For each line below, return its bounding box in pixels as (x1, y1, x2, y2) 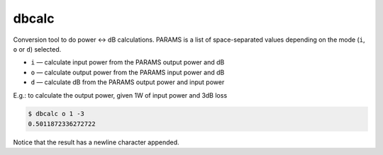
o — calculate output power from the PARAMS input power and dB (30, 68, 225, 76)
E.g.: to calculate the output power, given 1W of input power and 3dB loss (13, 91, 228, 99)
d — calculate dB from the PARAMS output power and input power (30, 78, 225, 86)
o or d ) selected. (13, 45, 62, 53)
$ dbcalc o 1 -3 (28, 110, 85, 118)
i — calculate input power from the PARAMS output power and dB (30, 58, 225, 67)
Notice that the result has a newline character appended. (13, 138, 180, 147)
